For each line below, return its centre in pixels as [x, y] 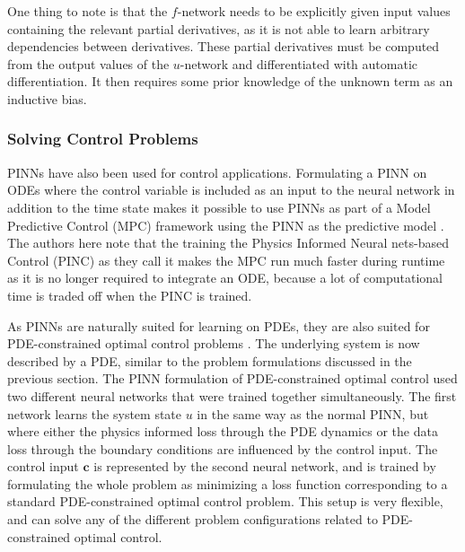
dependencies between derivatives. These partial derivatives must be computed [224, 46]
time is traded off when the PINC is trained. [130, 295]
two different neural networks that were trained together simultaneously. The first [232, 395]
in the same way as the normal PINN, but [313, 413]
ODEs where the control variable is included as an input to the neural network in [231, 190]
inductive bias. [47, 98]
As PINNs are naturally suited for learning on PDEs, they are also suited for [219, 325]
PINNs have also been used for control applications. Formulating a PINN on [217, 172]
